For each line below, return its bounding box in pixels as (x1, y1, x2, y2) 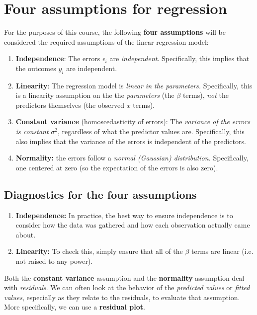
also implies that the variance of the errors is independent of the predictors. (15, 136, 246, 146)
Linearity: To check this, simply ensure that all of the (15, 246, 183, 256)
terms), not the (182, 90, 229, 100)
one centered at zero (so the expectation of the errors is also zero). (15, 162, 218, 172)
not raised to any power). (15, 256, 93, 266)
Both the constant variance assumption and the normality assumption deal (4, 272, 245, 283)
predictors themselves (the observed (15, 99, 124, 110)
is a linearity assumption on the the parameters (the (15, 90, 174, 100)
